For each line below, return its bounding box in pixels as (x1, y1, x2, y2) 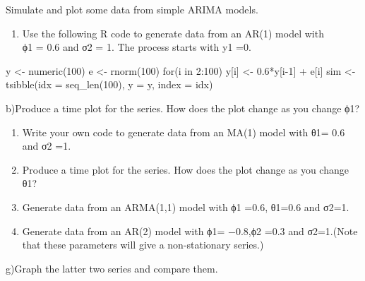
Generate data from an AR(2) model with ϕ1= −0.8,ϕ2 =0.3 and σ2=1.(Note (22, 223, 358, 238)
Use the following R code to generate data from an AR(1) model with (22, 25, 324, 40)
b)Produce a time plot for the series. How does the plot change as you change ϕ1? (6, 100, 360, 115)
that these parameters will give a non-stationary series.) (22, 237, 264, 252)
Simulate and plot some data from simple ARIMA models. (6, 2, 258, 16)
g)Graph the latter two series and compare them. (6, 261, 218, 275)
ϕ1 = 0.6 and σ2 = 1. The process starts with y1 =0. (22, 40, 251, 54)
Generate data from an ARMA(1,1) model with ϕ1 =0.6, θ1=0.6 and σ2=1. (22, 199, 349, 214)
